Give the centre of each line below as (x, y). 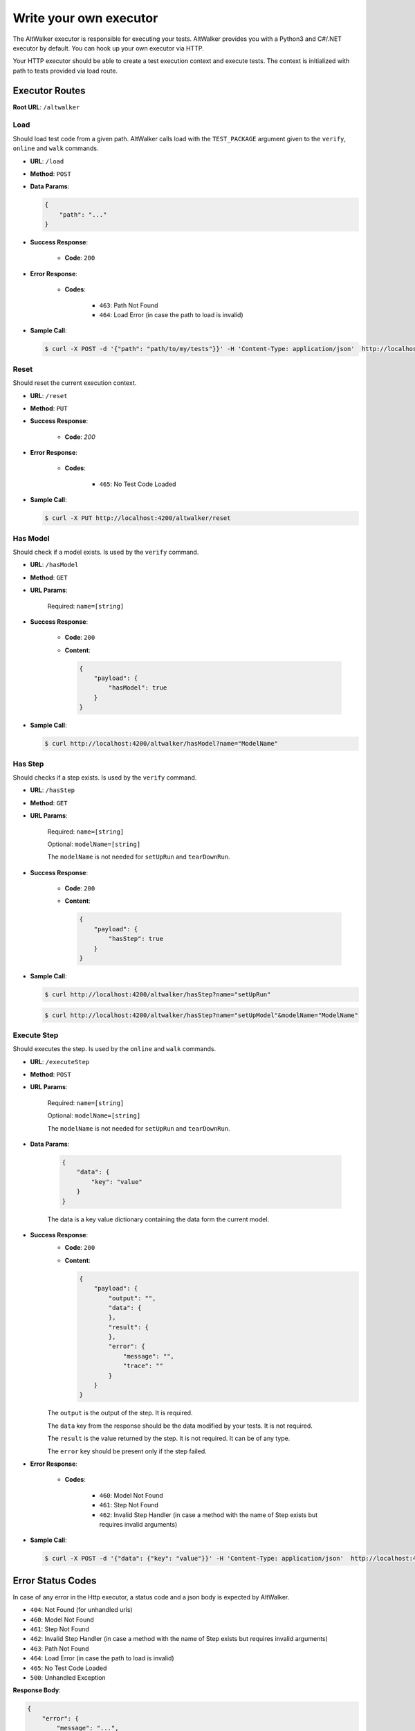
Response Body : (37, 1690)
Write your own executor (85, 18)
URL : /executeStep (60, 1061)
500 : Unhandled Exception (68, 1677)
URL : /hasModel (54, 565)
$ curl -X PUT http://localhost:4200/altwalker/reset (138, 518)
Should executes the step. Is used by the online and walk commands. (114, 1049)
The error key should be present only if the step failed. (127, 1451)
